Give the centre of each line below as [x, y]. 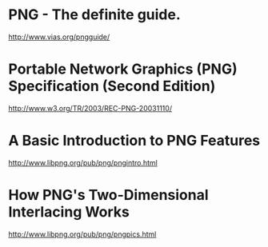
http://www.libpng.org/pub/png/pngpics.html [82, 234]
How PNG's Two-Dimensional [109, 195]
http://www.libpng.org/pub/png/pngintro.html [83, 162]
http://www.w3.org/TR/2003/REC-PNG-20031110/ [90, 108]
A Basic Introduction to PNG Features [134, 141]
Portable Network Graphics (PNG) [123, 69]
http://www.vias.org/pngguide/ [59, 37]
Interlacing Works [69, 212]
